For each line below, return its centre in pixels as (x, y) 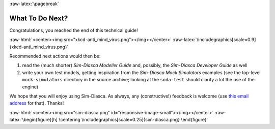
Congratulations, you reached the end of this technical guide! (74, 30)
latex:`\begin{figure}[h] (34, 120)
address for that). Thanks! (37, 103)
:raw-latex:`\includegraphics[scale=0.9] (214, 40)
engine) (30, 87)
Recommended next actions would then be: (55, 56)
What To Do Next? (39, 18)
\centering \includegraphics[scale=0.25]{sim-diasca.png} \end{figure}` (133, 120)
